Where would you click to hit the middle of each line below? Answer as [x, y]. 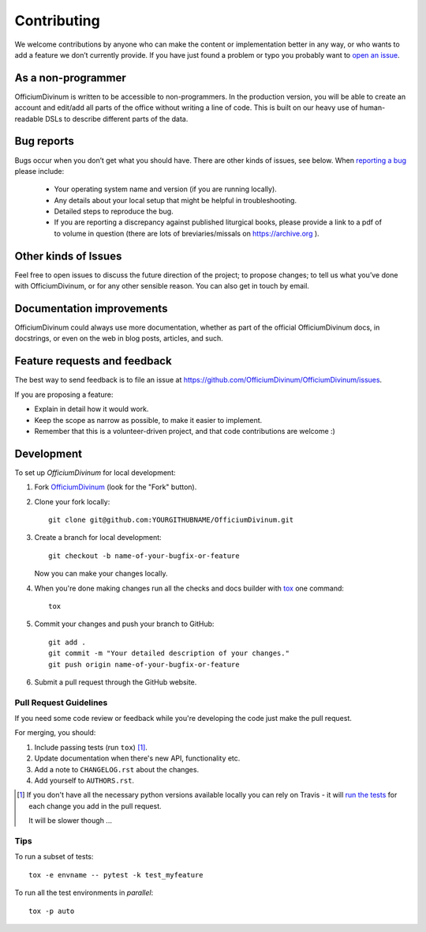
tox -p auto [52, 911]
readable [29, 119]
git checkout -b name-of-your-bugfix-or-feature [144, 556]
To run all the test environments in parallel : [84, 892]
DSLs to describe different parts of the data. [116, 119]
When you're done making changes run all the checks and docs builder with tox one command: [189, 588]
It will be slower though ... [70, 821]
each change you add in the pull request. [95, 806]
